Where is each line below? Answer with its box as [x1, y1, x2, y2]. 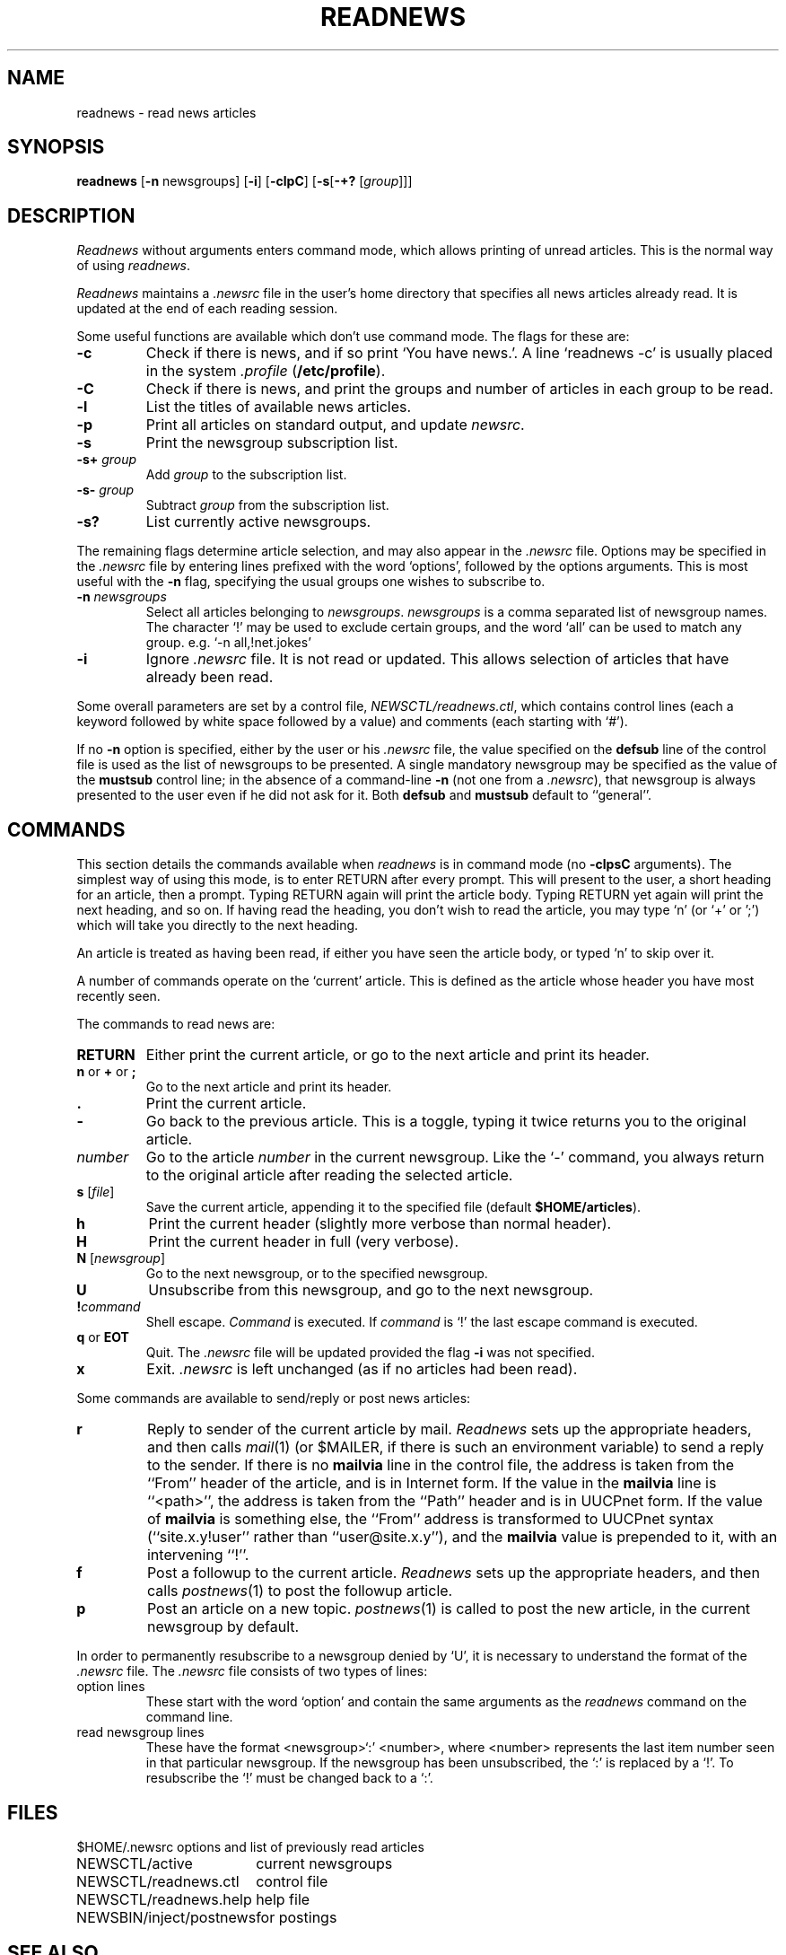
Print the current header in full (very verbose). [148, 1232, 458, 1251]
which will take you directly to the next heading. [76, 917, 359, 934]
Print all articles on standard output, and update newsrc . [145, 416, 525, 434]
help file [256, 1889, 310, 1908]
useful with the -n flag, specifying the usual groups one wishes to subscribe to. [76, 574, 546, 590]
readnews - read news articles [76, 104, 257, 120]
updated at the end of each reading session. [76, 301, 338, 317]
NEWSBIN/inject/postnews [76, 1907, 257, 1926]
